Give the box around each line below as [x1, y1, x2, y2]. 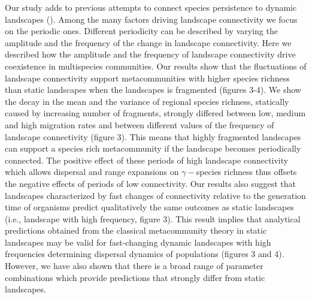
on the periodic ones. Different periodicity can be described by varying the [5, 25, 278, 37]
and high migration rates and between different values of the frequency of [5, 118, 274, 131]
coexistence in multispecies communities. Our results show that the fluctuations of [5, 59, 307, 72]
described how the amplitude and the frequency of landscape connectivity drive [5, 48, 296, 61]
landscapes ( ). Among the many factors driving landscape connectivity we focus [5, 13, 298, 25]
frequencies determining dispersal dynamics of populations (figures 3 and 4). [5, 247, 284, 260]
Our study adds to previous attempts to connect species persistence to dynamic [5, 1, 297, 13]
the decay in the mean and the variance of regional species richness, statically [5, 95, 289, 107]
